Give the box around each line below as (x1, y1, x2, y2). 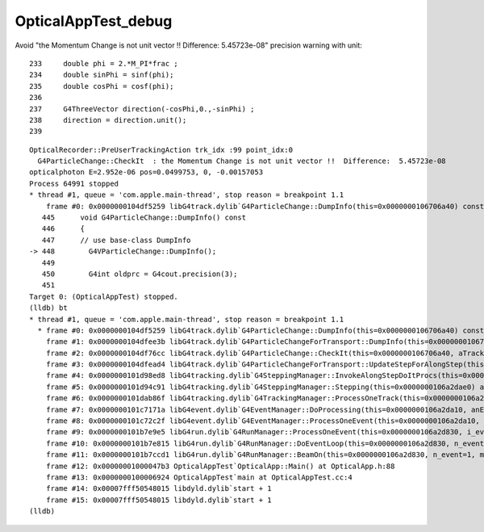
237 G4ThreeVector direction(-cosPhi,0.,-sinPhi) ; (29, 104, 255, 113)
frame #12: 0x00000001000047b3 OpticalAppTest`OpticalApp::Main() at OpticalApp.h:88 (45, 461, 395, 471)
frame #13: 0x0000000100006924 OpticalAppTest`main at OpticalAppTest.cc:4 (45, 473, 353, 482)
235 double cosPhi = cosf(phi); (29, 82, 174, 90)
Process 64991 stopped (29, 178, 119, 188)
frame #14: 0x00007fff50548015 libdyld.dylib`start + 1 (45, 484, 272, 493)
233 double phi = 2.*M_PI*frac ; (29, 59, 179, 68)
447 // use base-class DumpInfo (41, 235, 191, 245)
